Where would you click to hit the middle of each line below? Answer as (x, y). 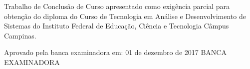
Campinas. (20, 35)
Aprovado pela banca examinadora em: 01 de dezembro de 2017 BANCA (115, 52)
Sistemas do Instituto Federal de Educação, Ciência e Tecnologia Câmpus (117, 26)
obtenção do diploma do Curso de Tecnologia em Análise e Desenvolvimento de (125, 16)
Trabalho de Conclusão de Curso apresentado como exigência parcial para (117, 6)
